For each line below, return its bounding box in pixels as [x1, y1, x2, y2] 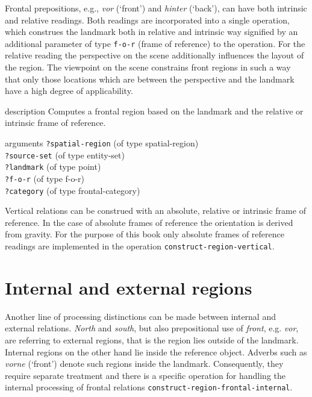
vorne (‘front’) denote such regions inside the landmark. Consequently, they [5, 357, 284, 370]
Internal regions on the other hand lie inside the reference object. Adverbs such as [5, 345, 307, 358]
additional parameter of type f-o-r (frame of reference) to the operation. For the [5, 37, 305, 49]
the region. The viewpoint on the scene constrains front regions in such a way [5, 61, 291, 73]
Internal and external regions [5, 275, 252, 299]
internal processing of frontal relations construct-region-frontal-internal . [5, 381, 293, 393]
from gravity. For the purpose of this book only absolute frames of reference [5, 228, 284, 240]
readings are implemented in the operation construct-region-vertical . [5, 240, 275, 252]
